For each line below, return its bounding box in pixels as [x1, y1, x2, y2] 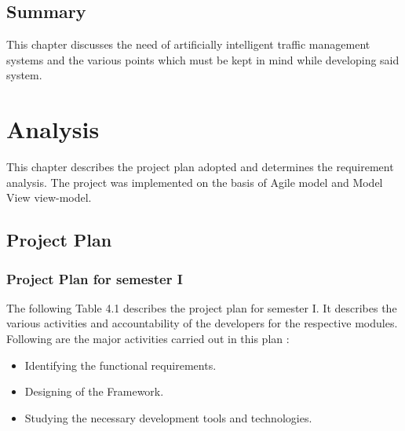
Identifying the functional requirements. [24, 356, 217, 373]
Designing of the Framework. [24, 383, 164, 400]
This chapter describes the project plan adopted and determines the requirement [6, 159, 394, 175]
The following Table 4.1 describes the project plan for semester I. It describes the [6, 299, 397, 316]
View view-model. [6, 189, 92, 206]
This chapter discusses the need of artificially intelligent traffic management [6, 36, 370, 53]
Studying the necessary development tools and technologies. [24, 409, 312, 426]
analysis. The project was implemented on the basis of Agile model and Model [6, 173, 383, 190]
